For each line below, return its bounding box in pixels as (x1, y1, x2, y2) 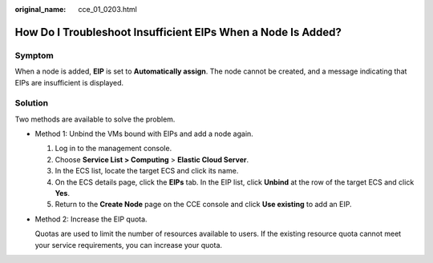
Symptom (14, 50, 54, 61)
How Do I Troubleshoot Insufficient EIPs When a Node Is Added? (14, 25, 342, 39)
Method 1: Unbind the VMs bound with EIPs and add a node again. (34, 129, 254, 139)
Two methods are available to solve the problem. (14, 114, 176, 124)
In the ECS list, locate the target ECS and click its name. (55, 166, 239, 176)
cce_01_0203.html (78, 5, 138, 14)
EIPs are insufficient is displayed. (14, 78, 124, 87)
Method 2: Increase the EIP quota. (34, 214, 148, 224)
